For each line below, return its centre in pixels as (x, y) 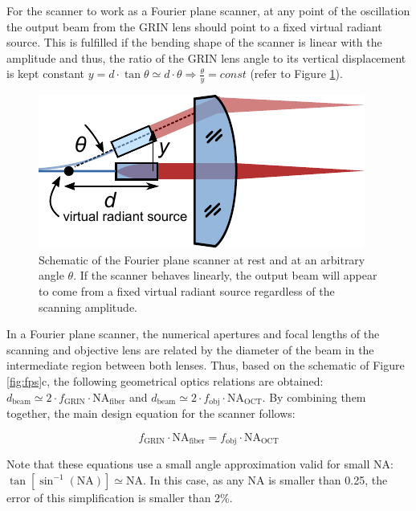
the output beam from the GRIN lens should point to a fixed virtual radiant (194, 26)
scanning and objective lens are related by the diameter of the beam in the (190, 349)
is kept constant (45, 74)
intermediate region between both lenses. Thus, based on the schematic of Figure (206, 365)
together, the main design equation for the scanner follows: (151, 413)
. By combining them (314, 397)
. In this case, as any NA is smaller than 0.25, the (265, 479)
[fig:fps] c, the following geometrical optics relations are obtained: (165, 380)
